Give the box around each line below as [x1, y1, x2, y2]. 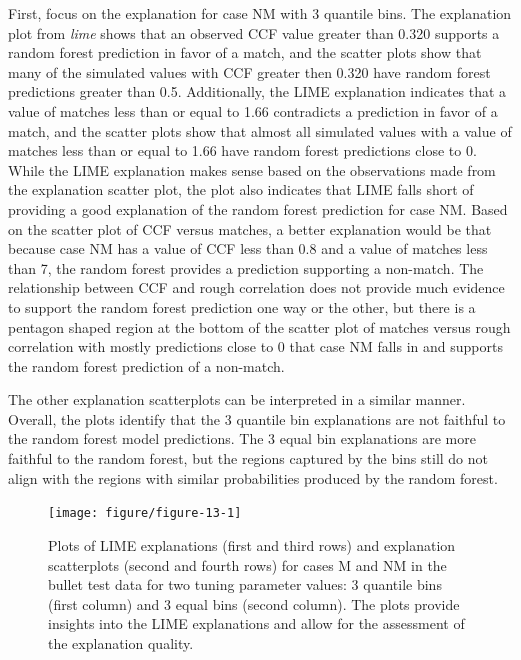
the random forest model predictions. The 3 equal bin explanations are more [8, 428, 476, 449]
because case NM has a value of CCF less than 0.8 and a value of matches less [8, 238, 488, 259]
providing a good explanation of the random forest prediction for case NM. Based [8, 198, 508, 219]
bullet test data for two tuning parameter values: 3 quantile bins [48, 574, 442, 595]
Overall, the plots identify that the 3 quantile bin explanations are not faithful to [8, 408, 506, 429]
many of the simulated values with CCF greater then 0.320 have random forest [8, 61, 491, 82]
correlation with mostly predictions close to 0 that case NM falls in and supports [8, 336, 503, 357]
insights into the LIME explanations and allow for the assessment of [48, 613, 465, 634]
